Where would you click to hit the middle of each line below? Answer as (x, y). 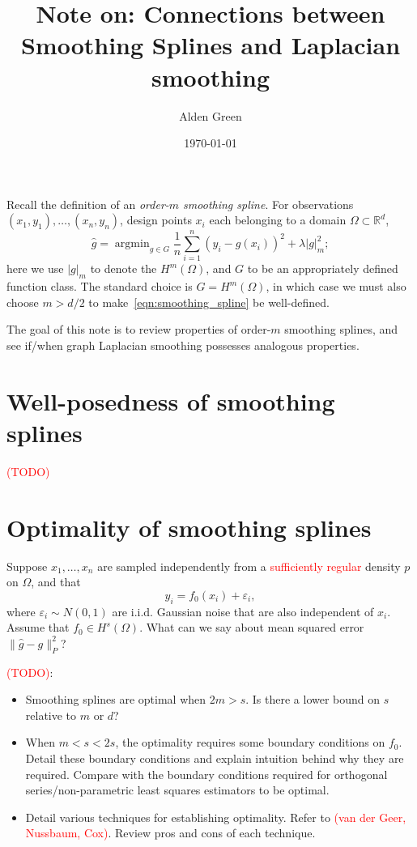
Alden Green (211, 115)
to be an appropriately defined (323, 268)
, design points (156, 220)
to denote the (123, 268)
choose (23, 302)
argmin (132, 244)
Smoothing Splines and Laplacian (211, 45)
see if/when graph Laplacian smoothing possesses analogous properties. (183, 345)
